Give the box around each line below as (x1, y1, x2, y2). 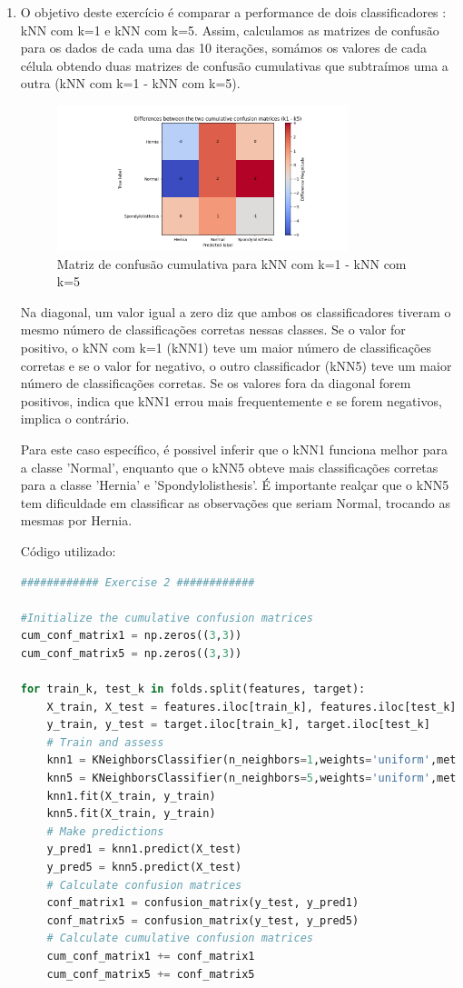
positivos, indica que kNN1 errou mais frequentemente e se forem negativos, (20, 391, 442, 410)
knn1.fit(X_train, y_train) (46, 789, 216, 803)
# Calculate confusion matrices (46, 878, 242, 892)
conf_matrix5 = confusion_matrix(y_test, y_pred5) (46, 913, 360, 927)
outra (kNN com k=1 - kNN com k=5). (20, 74, 241, 93)
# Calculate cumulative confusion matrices (46, 932, 313, 945)
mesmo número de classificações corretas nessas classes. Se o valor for (20, 320, 406, 339)
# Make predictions (46, 824, 164, 838)
